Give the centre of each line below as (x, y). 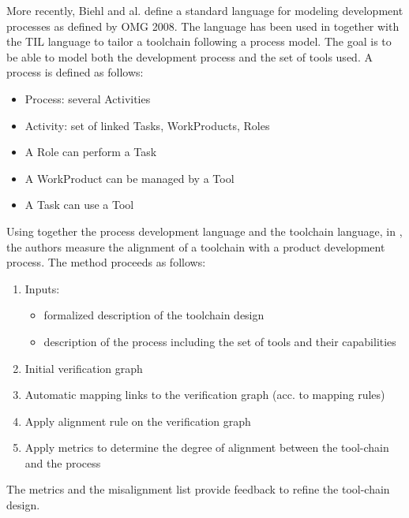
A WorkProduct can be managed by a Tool (129, 178)
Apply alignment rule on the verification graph (138, 421)
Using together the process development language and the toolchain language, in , (204, 231)
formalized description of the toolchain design (154, 315)
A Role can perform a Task (91, 152)
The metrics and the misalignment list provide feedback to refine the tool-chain (198, 489)
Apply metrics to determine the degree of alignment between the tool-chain (207, 447)
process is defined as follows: (75, 72)
